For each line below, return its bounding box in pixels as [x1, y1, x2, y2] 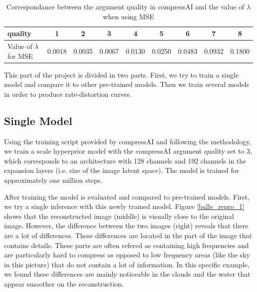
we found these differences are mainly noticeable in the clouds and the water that [4, 269, 251, 279]
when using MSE [103, 11, 154, 21]
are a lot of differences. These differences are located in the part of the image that [4, 230, 252, 241]
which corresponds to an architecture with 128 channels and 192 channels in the [4, 155, 247, 166]
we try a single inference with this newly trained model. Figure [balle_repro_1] [4, 201, 245, 211]
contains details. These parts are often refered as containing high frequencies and [4, 240, 249, 250]
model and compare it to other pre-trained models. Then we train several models [4, 79, 249, 89]
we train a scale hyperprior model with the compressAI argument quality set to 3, [4, 146, 252, 156]
